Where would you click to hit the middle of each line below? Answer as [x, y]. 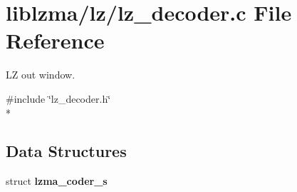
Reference [55, 40]
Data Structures [66, 151]
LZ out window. [41, 75]
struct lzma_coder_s [57, 181]
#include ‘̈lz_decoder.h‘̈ [58, 98]
